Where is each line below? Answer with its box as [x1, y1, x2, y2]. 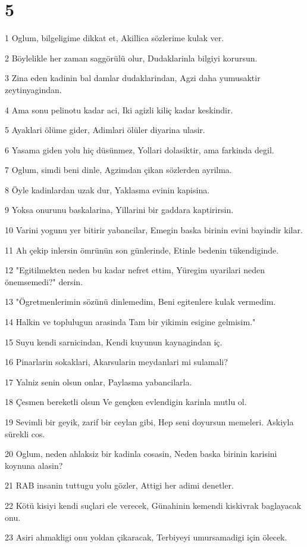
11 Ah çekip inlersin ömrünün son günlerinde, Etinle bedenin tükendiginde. [5, 243, 279, 256]
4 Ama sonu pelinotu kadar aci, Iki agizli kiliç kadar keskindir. [5, 103, 233, 116]
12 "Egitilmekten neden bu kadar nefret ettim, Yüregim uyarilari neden [5, 264, 265, 276]
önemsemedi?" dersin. [5, 275, 83, 288]
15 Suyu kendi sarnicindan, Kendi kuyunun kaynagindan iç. [5, 335, 223, 348]
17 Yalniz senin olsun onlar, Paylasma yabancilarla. [5, 375, 192, 388]
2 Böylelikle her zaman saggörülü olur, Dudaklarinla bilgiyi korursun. [5, 51, 258, 64]
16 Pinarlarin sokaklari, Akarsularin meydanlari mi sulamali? [5, 356, 228, 368]
